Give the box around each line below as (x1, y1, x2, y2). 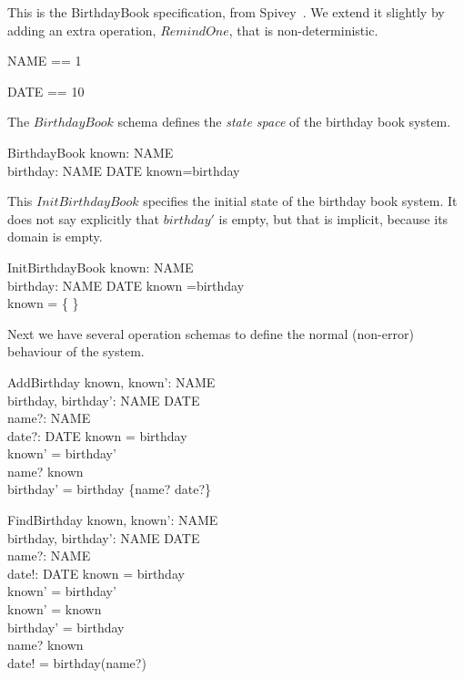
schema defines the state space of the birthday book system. (117, 112, 451, 131)
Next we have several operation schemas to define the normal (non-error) (7, 324, 414, 343)
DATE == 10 (7, 81, 85, 100)
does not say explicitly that (7, 209, 159, 228)
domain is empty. (7, 227, 103, 246)
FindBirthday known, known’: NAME (7, 510, 218, 530)
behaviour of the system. (7, 342, 145, 361)
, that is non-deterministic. (228, 20, 378, 39)
